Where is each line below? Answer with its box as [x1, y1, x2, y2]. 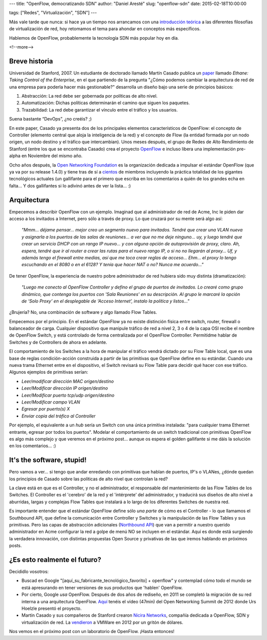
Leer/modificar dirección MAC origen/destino [21, 378, 114, 384]
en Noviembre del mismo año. [21, 153, 83, 159]
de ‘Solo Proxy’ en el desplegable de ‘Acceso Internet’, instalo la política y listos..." [21, 298, 190, 304]
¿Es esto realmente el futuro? [9, 555, 101, 564]
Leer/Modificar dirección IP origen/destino [21, 385, 108, 391]
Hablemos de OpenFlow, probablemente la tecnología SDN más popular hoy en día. [9, 35, 179, 41]
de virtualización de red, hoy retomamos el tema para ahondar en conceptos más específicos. [9, 26, 201, 32]
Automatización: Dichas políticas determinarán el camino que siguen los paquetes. [21, 100, 190, 106]
